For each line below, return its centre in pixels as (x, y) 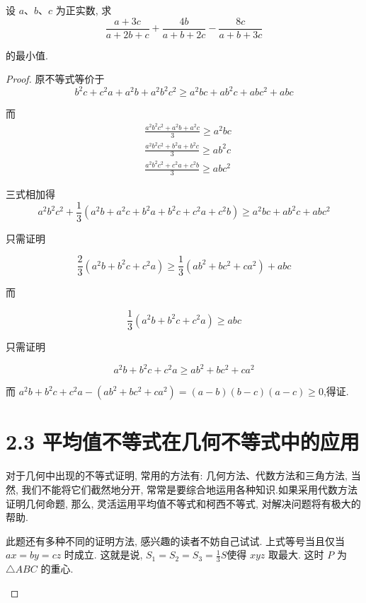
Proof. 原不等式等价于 (55, 79)
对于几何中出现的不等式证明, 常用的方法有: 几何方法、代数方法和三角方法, (177, 475)
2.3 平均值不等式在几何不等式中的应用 (183, 441)
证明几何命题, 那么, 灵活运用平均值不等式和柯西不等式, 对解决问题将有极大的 (183, 503)
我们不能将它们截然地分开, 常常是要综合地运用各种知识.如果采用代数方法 (189, 489)
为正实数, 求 (84, 10)
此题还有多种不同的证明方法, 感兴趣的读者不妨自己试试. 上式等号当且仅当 (176, 540)
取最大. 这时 (296, 555)
